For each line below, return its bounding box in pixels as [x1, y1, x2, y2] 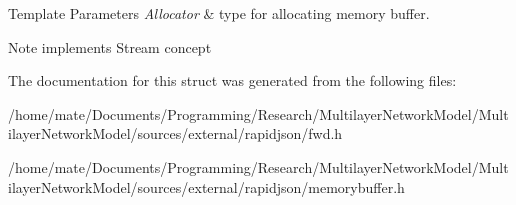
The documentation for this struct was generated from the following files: [8, 70, 457, 91]
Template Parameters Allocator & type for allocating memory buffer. [8, 3, 430, 23]
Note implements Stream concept [8, 36, 212, 57]
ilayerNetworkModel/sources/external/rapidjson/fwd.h [8, 123, 343, 144]
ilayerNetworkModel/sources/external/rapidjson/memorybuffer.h [8, 176, 405, 197]
